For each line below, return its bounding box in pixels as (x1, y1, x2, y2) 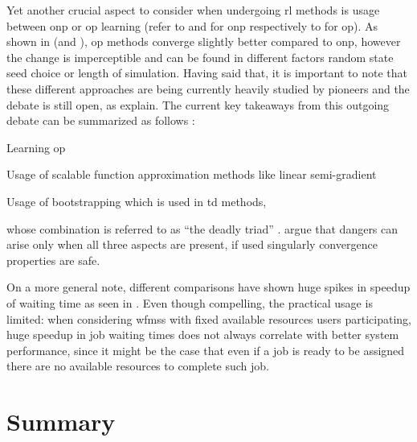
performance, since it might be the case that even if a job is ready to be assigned (6, 341, 405, 358)
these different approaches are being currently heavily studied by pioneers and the (6, 80, 410, 97)
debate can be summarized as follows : (6, 112, 195, 129)
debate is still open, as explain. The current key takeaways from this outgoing (6, 96, 390, 113)
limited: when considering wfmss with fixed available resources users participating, (6, 310, 411, 327)
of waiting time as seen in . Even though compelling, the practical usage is (6, 294, 373, 311)
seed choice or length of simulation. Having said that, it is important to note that (6, 64, 407, 81)
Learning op (6, 138, 66, 155)
